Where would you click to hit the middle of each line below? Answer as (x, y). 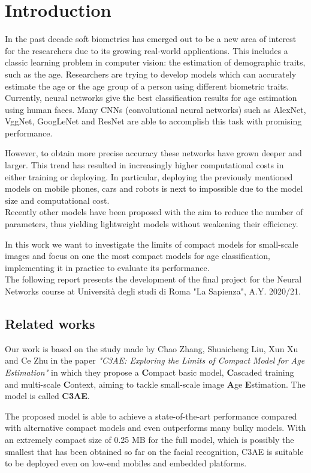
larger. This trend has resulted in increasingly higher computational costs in (144, 165)
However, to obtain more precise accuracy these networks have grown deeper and (153, 153)
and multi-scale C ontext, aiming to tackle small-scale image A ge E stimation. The (155, 384)
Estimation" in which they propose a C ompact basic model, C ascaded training (150, 372)
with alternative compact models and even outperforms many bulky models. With (155, 428)
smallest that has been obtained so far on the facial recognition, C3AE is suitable (154, 451)
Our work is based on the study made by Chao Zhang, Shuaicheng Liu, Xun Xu (152, 348)
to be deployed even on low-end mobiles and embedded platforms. (126, 463)
